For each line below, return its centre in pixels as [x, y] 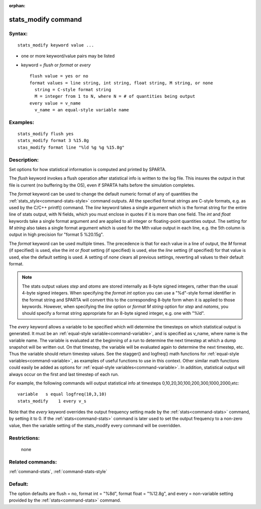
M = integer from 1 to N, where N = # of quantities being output [115, 96]
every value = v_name [55, 103]
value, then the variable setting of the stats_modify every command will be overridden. [95, 425]
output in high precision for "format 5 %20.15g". [56, 234]
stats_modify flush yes [46, 134]
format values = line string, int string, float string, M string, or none [121, 83]
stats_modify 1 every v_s [52, 401]
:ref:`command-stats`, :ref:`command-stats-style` [58, 471]
